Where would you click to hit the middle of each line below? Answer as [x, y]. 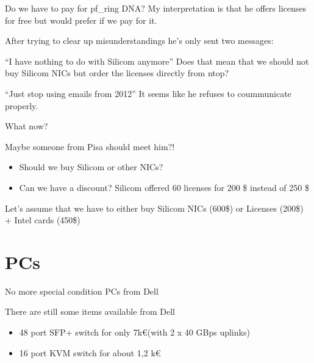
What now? [27, 126]
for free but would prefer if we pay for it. [81, 20]
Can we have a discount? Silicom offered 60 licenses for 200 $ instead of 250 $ [164, 187]
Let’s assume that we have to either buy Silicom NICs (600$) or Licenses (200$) [154, 208]
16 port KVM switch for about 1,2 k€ [90, 352]
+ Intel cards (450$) [43, 220]
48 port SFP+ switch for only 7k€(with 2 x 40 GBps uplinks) [134, 332]
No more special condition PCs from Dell [82, 291]
